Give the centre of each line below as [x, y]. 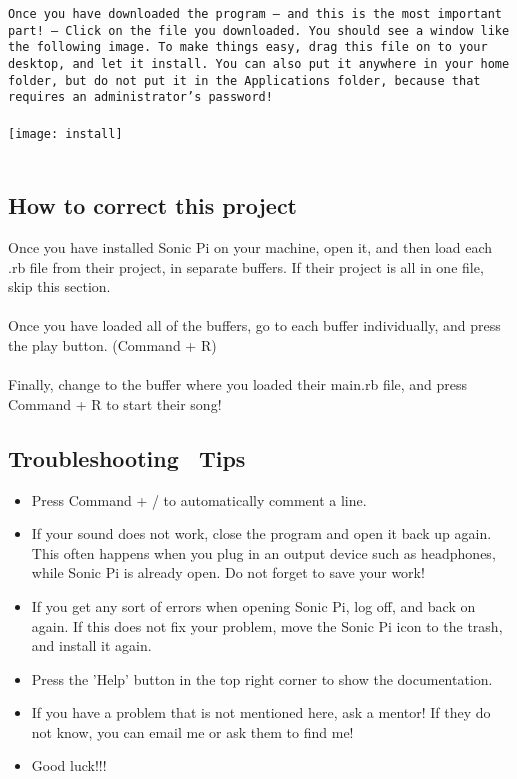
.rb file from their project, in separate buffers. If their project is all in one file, [246, 266]
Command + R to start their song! [115, 403]
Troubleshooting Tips [127, 457]
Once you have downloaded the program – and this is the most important [255, 14]
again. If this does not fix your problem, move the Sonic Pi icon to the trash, [267, 625]
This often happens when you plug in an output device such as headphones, [263, 552]
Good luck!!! [69, 765]
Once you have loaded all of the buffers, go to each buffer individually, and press [254, 325]
